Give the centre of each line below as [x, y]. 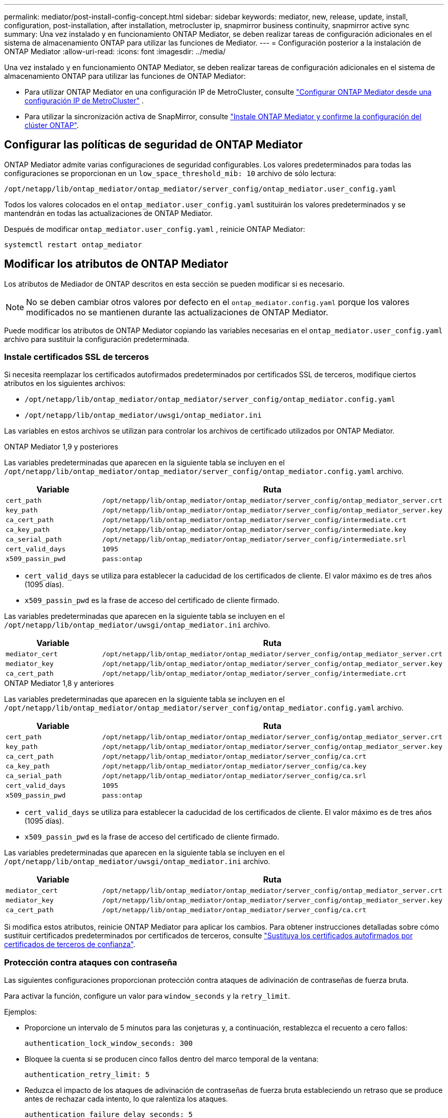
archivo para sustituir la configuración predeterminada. [97, 339]
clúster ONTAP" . [52, 125]
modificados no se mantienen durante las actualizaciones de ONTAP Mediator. [177, 312]
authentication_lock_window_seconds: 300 [109, 1044]
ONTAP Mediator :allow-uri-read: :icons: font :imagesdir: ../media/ [115, 51]
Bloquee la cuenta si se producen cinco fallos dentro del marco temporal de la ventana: [172, 1059]
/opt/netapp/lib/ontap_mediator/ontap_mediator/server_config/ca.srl [234, 776]
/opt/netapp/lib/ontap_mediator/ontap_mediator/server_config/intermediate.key [254, 530]
